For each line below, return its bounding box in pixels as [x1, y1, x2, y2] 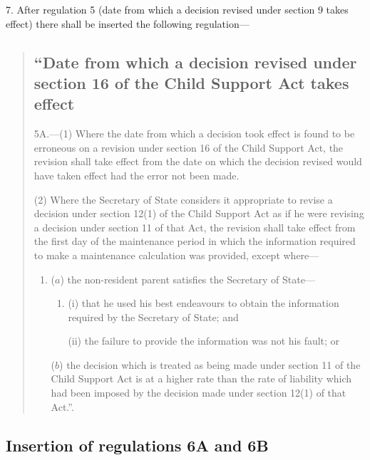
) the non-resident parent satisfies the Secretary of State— [60, 271, 315, 286]
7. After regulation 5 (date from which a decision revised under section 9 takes [6, 2, 349, 16]
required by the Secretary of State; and [68, 309, 239, 324]
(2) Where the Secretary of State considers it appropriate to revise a [34, 192, 333, 207]
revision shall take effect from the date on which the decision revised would [34, 154, 362, 169]
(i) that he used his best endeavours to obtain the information [68, 296, 339, 310]
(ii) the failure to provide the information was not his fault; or [68, 333, 340, 348]
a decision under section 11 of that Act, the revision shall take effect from [34, 219, 356, 234]
